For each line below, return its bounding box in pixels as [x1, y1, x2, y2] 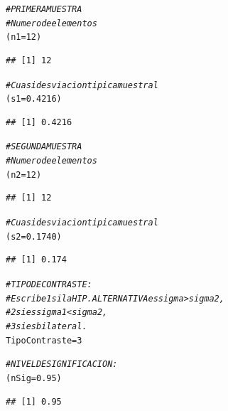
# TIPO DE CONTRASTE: [6, 279, 92, 289]
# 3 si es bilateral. [6, 321, 87, 331]
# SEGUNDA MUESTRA [6, 142, 82, 152]
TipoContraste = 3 [6, 335, 82, 346]
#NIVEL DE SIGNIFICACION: [6, 359, 118, 370]
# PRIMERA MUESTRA [6, 4, 82, 14]
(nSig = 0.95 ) [6, 373, 62, 383]
